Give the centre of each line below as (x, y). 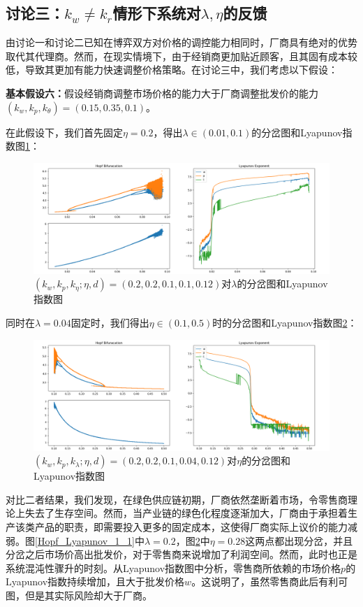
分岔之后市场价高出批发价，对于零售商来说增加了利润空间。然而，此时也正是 (181, 554)
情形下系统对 (157, 13)
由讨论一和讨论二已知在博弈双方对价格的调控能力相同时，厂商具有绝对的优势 (181, 42)
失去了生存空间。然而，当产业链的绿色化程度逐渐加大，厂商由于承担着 (186, 513)
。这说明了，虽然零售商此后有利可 (270, 581)
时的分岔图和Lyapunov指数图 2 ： (285, 322)
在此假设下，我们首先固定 (64, 132)
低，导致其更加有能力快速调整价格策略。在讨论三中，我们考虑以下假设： (172, 70)
